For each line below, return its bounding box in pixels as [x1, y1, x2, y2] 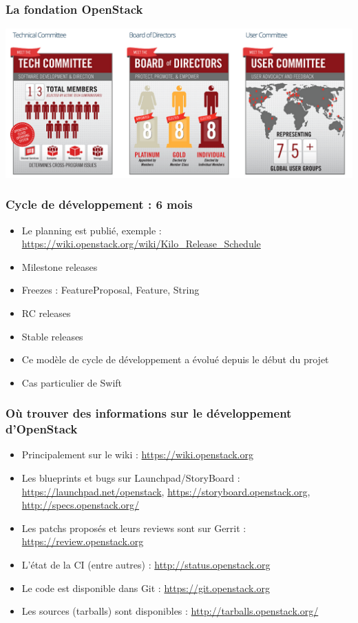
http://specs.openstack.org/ [21, 498, 140, 512]
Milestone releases [21, 259, 98, 274]
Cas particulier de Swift [21, 375, 123, 389]
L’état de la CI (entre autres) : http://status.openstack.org [21, 558, 271, 572]
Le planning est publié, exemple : [21, 223, 162, 237]
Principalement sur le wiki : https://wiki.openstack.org [21, 447, 253, 462]
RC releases [21, 305, 71, 320]
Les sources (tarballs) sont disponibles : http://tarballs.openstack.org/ [21, 604, 319, 618]
